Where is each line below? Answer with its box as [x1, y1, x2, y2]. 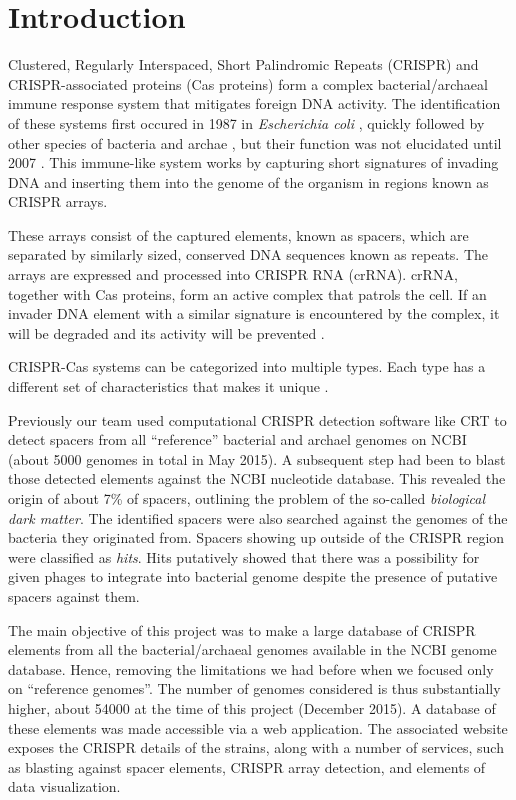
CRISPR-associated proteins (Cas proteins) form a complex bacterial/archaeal [8, 73, 488, 94]
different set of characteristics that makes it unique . [8, 376, 329, 397]
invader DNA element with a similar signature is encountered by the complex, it [8, 303, 500, 324]
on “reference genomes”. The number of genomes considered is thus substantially [8, 678, 501, 699]
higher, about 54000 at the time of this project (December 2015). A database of [8, 697, 496, 718]
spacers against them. [8, 585, 140, 606]
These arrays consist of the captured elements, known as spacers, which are [8, 224, 469, 245]
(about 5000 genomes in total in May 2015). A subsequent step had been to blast [8, 448, 506, 469]
